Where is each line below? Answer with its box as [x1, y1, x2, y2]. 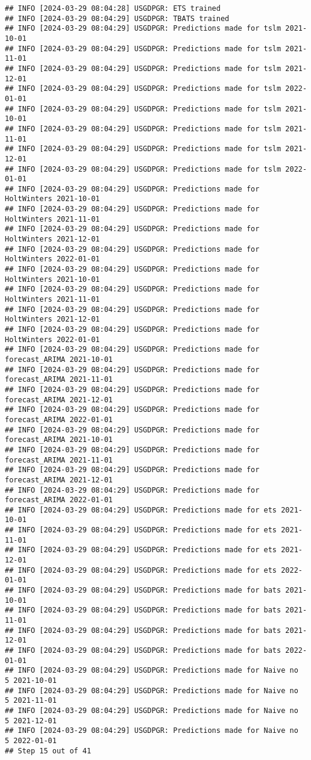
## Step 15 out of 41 [5, 746, 92, 755]
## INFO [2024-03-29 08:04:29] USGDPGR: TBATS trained [5, 14, 230, 23]
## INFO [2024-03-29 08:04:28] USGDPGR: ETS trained [5, 4, 221, 13]
